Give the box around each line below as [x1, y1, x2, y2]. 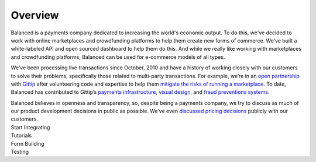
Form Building [11, 140, 44, 147]
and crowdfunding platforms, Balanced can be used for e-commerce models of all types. [11, 53, 225, 61]
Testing [11, 149, 29, 156]
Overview [11, 9, 59, 22]
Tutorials [11, 132, 32, 139]
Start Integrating [11, 124, 50, 131]
